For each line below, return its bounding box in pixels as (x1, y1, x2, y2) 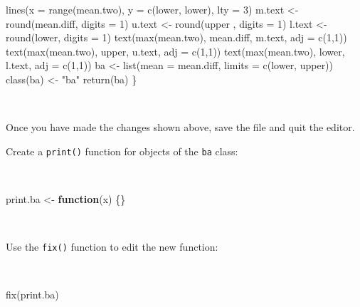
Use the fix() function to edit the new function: (6, 239, 218, 254)
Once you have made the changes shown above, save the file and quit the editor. (6, 120, 355, 135)
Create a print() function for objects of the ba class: (6, 143, 238, 158)
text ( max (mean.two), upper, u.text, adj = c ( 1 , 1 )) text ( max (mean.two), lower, (6, 43, 345, 58)
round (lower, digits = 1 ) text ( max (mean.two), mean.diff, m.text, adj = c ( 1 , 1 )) (6, 30, 347, 45)
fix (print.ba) (6, 287, 59, 302)
